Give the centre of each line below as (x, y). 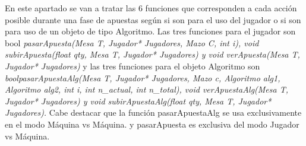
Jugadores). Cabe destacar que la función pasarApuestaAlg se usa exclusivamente (153, 112)
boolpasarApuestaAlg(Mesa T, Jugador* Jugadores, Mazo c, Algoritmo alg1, (143, 77)
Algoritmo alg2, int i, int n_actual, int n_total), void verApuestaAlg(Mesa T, (147, 89)
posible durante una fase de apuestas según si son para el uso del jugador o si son (153, 19)
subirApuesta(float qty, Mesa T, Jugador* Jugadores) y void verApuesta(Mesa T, (152, 54)
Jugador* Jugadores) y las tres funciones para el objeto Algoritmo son (133, 66)
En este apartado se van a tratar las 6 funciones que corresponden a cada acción (151, 8)
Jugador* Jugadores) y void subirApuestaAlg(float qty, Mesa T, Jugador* (138, 101)
